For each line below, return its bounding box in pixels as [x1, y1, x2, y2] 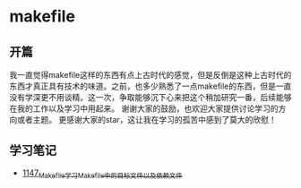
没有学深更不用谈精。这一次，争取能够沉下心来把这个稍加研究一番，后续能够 [9, 92, 292, 102]
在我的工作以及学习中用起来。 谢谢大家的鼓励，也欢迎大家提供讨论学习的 [9, 103, 279, 114]
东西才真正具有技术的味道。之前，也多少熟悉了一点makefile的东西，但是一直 [9, 81, 292, 91]
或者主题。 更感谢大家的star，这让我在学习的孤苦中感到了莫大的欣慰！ [16, 115, 278, 124]
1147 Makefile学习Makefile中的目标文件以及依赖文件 [21, 167, 183, 180]
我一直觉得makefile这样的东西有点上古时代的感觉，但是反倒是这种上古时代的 [9, 70, 292, 80]
